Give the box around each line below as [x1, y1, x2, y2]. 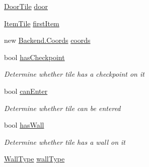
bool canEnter [4, 85, 48, 96]
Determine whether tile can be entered [4, 102, 121, 113]
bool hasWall [4, 120, 44, 130]
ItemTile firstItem [4, 18, 59, 28]
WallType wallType [4, 153, 65, 164]
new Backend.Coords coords [4, 35, 91, 45]
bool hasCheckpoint [4, 51, 65, 62]
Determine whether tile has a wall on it [4, 136, 126, 147]
